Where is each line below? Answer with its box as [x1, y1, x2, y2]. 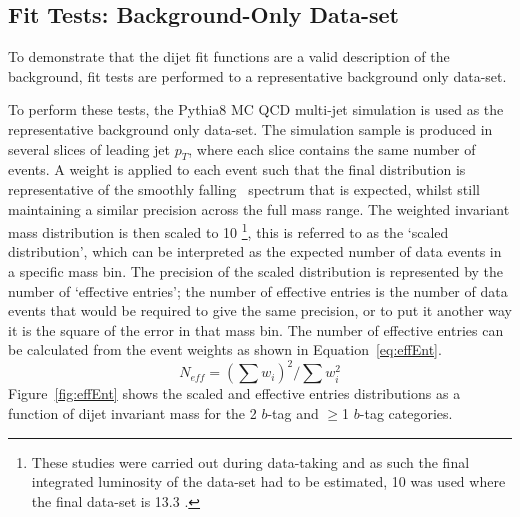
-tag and [267, 403, 319, 424]
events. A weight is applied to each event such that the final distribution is [8, 159, 466, 180]
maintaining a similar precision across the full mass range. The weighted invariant [8, 198, 510, 219]
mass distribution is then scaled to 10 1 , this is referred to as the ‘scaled [8, 219, 449, 242]
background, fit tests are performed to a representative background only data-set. [8, 65, 507, 86]
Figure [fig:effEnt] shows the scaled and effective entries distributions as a [8, 383, 461, 404]
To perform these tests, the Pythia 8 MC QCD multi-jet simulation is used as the [8, 99, 504, 120]
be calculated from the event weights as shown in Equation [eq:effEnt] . [8, 339, 442, 360]
